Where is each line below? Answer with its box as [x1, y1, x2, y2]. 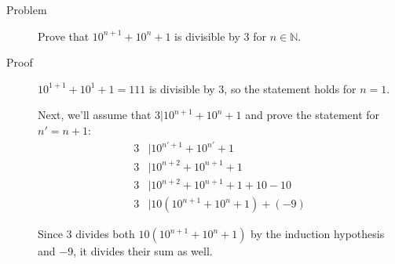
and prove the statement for [245, 107, 380, 123]
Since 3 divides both [38, 226, 135, 242]
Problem [6, 2, 47, 17]
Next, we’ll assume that [38, 107, 152, 123]
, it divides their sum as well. [73, 243, 213, 259]
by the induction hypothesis [251, 226, 385, 242]
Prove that [38, 27, 90, 44]
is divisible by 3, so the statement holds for [148, 80, 357, 96]
